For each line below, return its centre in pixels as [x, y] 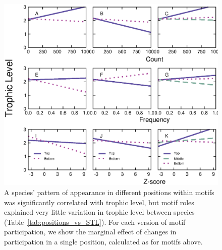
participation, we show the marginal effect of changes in [90, 232]
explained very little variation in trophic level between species [99, 212]
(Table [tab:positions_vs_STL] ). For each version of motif [95, 222]
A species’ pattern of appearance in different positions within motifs [109, 192]
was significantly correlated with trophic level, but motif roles [99, 202]
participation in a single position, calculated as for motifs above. [103, 241]
